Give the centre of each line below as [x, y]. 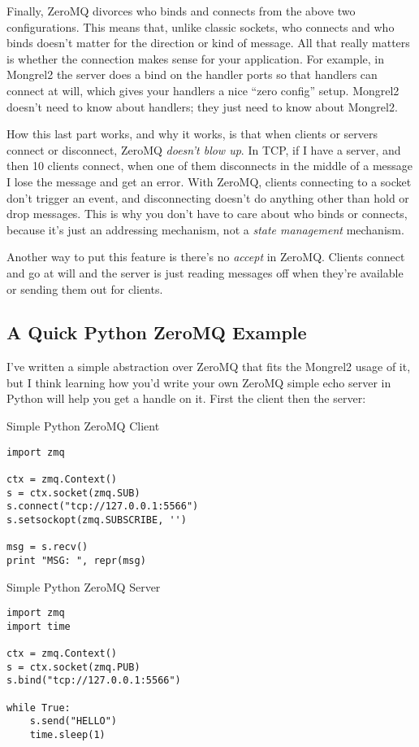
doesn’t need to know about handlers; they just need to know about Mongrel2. [202, 106]
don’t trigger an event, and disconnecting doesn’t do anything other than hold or [208, 197]
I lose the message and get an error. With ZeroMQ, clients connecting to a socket [209, 181]
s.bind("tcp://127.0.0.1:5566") [94, 681]
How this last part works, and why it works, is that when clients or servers [192, 134]
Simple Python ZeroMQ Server [84, 586]
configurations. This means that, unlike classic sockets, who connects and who [201, 26]
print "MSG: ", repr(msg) [76, 560]
